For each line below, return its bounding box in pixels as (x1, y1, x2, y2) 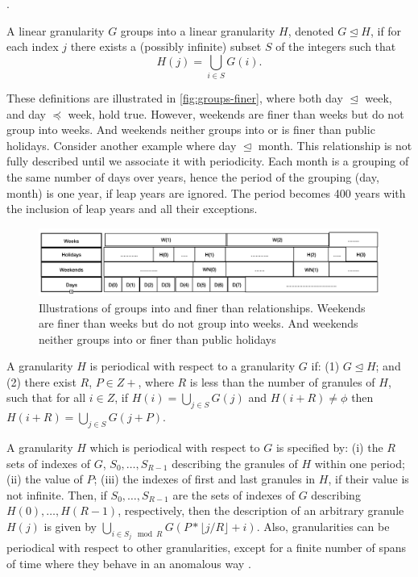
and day (6, 105, 47, 122)
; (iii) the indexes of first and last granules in (93, 470, 316, 487)
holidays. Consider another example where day (6, 136, 237, 153)
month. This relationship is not (258, 136, 412, 153)
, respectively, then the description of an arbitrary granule (118, 502, 404, 519)
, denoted (288, 22, 334, 39)
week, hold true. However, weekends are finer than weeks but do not (68, 105, 404, 122)
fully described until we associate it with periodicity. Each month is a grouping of (6, 153, 409, 169)
